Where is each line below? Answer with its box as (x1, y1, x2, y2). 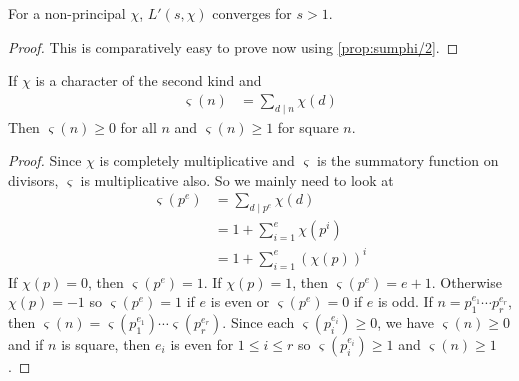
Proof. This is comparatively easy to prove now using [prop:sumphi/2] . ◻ (8, 36, 459, 57)
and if (8, 333, 44, 354)
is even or (210, 291, 270, 312)
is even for (170, 333, 234, 354)
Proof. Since (8, 150, 82, 171)
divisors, (8, 169, 59, 190)
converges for (212, 3, 292, 23)
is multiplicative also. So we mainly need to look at (80, 169, 394, 190)
